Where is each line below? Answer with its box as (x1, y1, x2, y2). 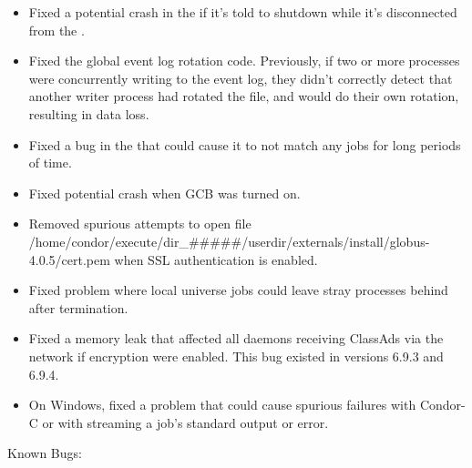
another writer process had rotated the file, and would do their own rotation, (28, 86, 459, 106)
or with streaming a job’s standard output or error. (42, 412, 329, 432)
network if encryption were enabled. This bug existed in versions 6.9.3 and (28, 346, 444, 365)
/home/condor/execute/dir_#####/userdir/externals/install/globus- (28, 231, 430, 250)
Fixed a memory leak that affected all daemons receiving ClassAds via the (28, 329, 444, 348)
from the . (28, 20, 85, 39)
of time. (28, 153, 72, 172)
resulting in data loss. (28, 104, 149, 123)
